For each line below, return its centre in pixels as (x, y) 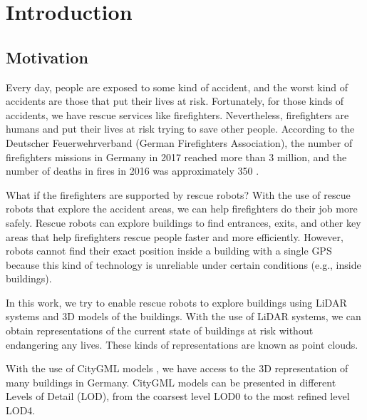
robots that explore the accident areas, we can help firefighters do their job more (182, 209)
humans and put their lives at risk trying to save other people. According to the (180, 129)
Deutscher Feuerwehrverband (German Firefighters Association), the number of (179, 142)
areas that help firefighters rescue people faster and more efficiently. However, (175, 236)
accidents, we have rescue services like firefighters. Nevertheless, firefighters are (177, 114)
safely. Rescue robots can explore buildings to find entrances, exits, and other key (183, 222)
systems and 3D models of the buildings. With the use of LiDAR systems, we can (183, 316)
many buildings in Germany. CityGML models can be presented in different (171, 382)
